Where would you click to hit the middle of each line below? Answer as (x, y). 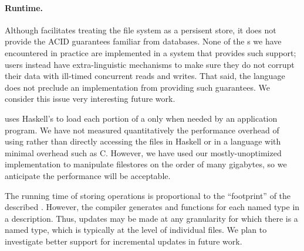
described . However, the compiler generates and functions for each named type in (152, 207)
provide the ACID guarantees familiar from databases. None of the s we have (143, 41)
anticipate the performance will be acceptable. (88, 175)
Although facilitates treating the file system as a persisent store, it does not (141, 30)
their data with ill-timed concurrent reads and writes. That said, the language (145, 76)
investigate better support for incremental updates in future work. (124, 241)
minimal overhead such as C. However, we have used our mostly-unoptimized (143, 152)
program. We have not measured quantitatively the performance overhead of (142, 130)
